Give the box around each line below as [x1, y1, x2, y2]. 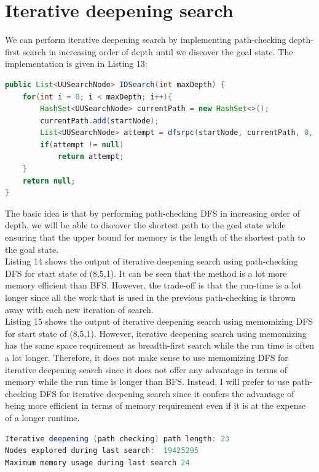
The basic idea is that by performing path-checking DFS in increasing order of [5, 206, 300, 219]
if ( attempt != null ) [40, 140, 124, 149]
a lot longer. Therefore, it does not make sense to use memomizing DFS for [5, 350, 288, 363]
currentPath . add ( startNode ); [40, 116, 159, 125]
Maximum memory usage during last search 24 [5, 458, 190, 467]
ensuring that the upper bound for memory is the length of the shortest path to [5, 231, 305, 244]
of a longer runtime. [5, 411, 80, 424]
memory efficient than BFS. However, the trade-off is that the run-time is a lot [5, 279, 302, 292]
